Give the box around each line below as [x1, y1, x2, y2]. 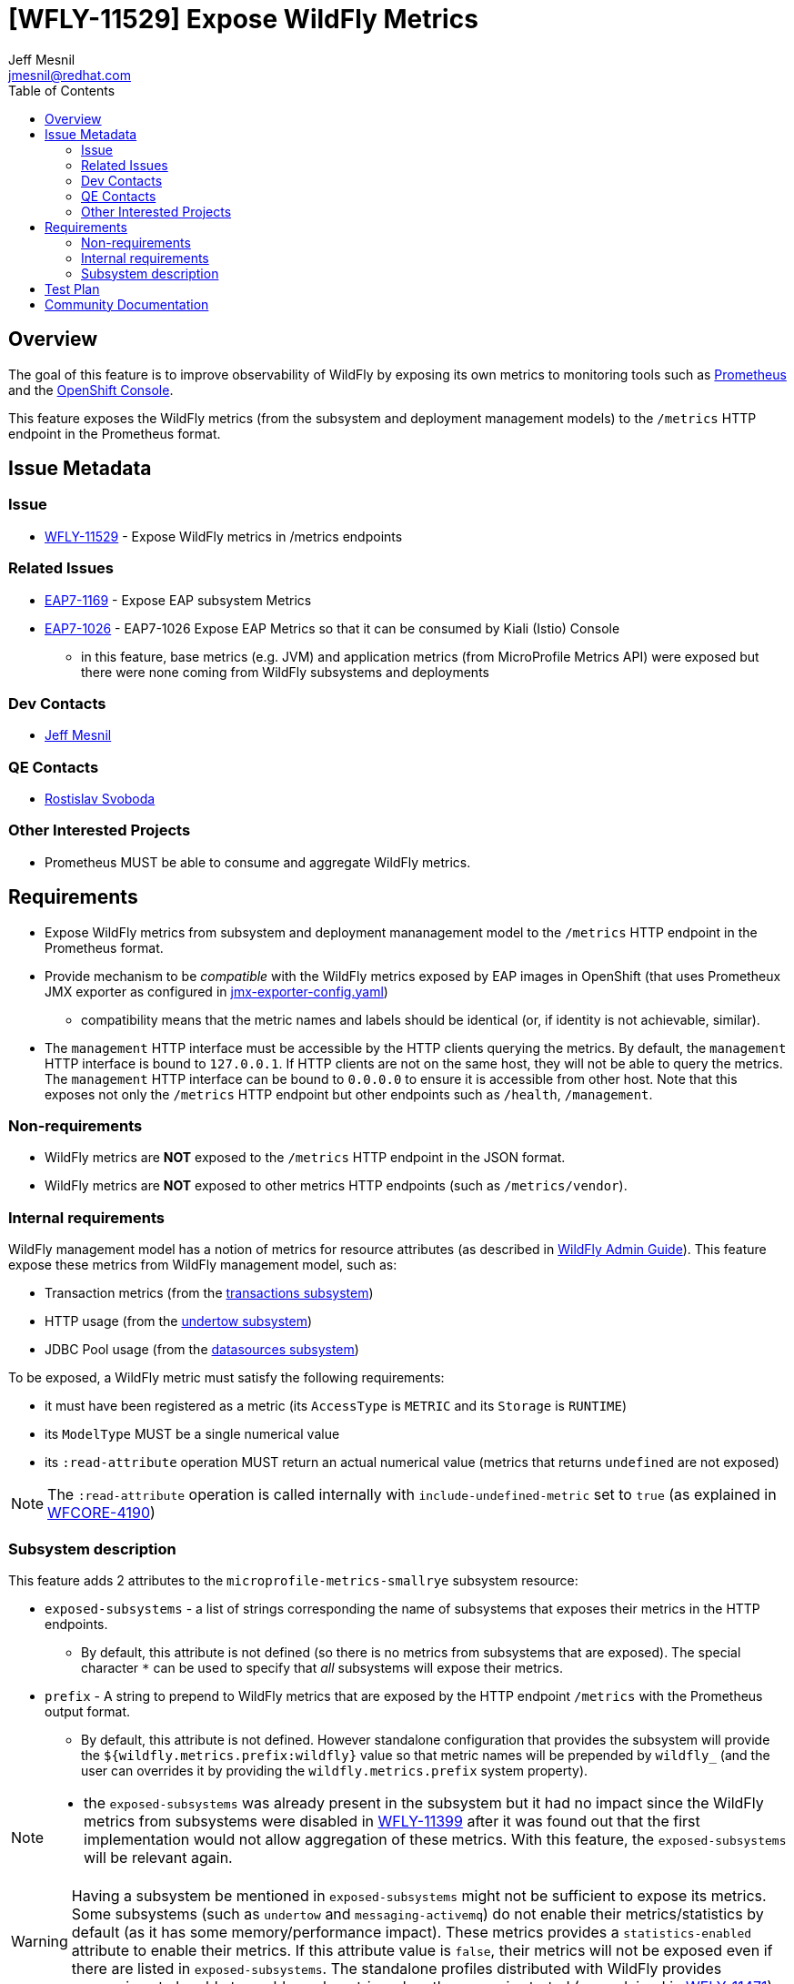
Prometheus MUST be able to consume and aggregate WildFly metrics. [45, 854, 471, 870]
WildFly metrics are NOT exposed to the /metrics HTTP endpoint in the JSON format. [45, 1149, 566, 1166]
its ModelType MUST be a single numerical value [45, 1426, 340, 1442]
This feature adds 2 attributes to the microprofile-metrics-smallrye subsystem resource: [8, 1572, 578, 1588]
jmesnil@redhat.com [8, 66, 131, 83]
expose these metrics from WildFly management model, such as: [8, 1257, 397, 1273]
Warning [11, 1931, 68, 1950]
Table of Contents [8, 82, 116, 98]
